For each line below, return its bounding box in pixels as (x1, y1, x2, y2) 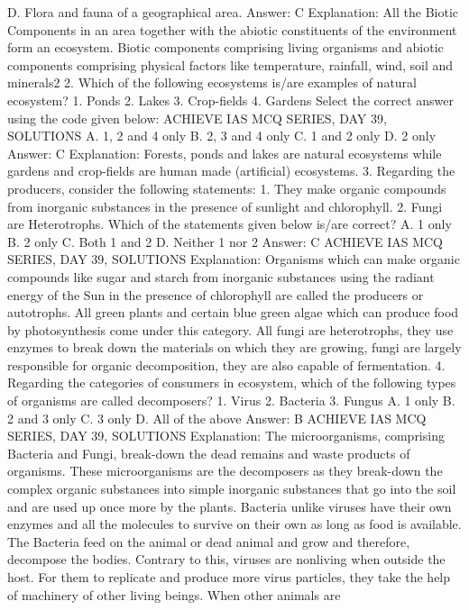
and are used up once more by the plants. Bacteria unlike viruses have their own (7, 496, 452, 515)
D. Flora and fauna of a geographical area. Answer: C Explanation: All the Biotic (7, 3, 458, 21)
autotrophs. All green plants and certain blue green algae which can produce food (7, 303, 459, 322)
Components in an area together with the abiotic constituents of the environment (7, 20, 457, 39)
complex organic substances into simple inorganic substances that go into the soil (7, 479, 456, 498)
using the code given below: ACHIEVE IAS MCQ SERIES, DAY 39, (7, 108, 387, 127)
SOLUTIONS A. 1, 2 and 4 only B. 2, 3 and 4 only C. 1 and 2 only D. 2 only (7, 126, 437, 145)
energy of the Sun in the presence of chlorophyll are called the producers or (7, 285, 424, 304)
